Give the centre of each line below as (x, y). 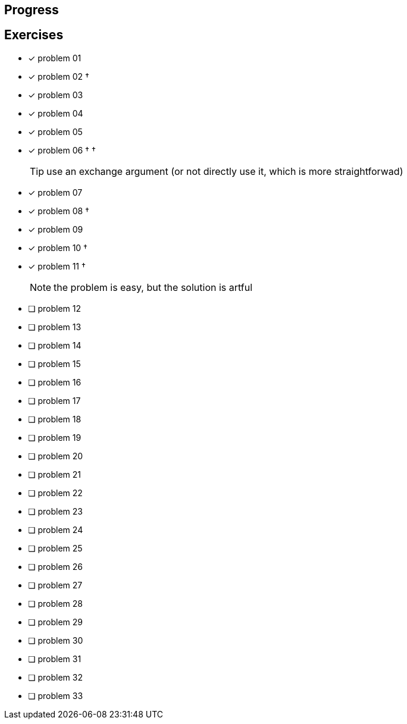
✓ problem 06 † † (62, 150)
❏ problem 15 (54, 363)
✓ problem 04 (56, 113)
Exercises (34, 35)
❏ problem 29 (56, 622)
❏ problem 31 (55, 659)
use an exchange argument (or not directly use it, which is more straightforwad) (225, 171)
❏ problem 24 (56, 529)
